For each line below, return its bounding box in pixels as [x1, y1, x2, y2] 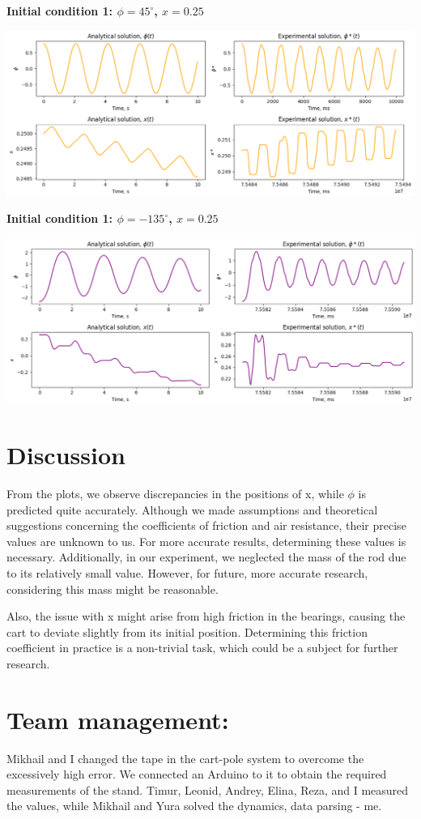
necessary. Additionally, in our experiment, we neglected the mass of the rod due [6, 548, 406, 565]
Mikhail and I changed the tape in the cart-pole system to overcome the [6, 749, 364, 766]
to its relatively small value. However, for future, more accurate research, [6, 564, 368, 581]
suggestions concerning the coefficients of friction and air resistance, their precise [6, 517, 406, 534]
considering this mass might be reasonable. [6, 580, 219, 597]
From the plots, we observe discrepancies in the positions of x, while [6, 485, 344, 501]
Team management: [6, 702, 229, 736]
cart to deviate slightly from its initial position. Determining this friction [6, 623, 368, 640]
